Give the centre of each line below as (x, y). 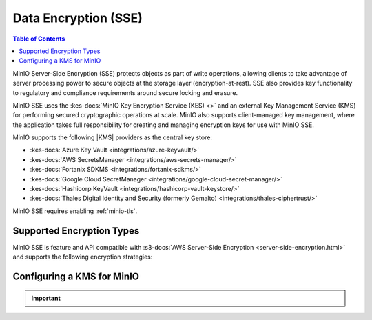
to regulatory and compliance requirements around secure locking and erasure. (125, 92)
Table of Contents (39, 39)
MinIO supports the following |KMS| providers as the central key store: (113, 137)
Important (46, 298)
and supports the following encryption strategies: (83, 257)
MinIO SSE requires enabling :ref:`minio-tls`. (75, 211)
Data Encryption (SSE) (77, 18)
